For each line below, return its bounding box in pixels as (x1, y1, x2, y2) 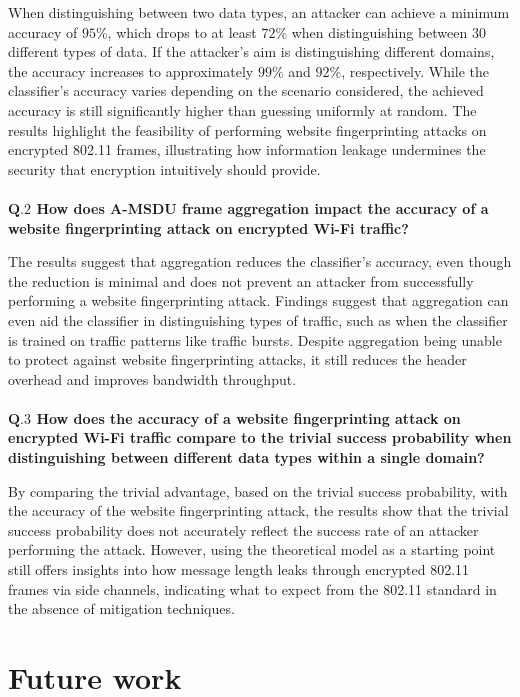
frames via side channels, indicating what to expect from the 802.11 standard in (8, 578, 497, 599)
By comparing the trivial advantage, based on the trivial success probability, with (8, 480, 508, 501)
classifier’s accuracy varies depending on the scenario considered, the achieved (8, 80, 484, 101)
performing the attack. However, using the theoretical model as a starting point (8, 539, 496, 560)
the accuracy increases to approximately (8, 60, 254, 81)
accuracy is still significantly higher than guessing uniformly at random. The (8, 99, 477, 120)
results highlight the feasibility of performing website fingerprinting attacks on (8, 119, 487, 140)
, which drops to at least (107, 21, 257, 42)
